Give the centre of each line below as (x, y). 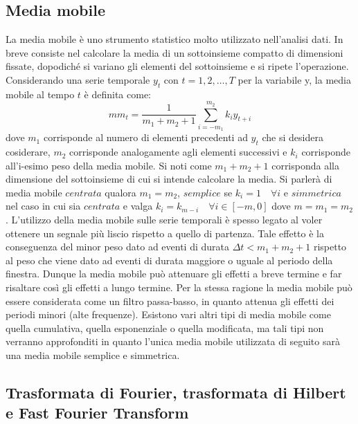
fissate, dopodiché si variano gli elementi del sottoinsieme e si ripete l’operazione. (177, 66)
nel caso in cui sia (43, 206)
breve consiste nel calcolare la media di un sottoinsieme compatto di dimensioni (174, 52)
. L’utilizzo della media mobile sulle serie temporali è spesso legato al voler (164, 220)
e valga (138, 206)
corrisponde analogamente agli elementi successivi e (178, 152)
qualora (120, 192)
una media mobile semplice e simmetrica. (93, 355)
